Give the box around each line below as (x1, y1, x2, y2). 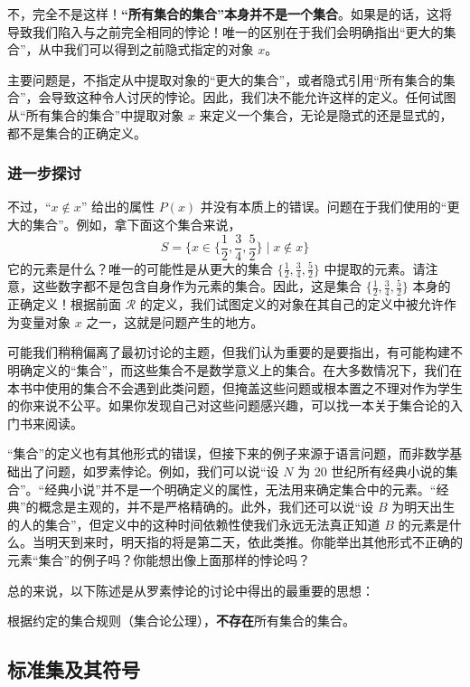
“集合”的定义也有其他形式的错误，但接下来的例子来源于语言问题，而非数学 (7, 444, 450, 463)
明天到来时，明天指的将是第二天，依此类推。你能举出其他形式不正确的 (44, 532, 463, 551)
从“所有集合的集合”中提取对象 (7, 105, 184, 124)
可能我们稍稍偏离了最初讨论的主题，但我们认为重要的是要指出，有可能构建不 (7, 343, 463, 362)
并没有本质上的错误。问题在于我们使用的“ (200, 197, 447, 216)
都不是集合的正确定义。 (7, 123, 146, 142)
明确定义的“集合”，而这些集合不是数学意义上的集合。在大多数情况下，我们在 (7, 361, 463, 380)
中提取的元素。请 (324, 259, 426, 278)
